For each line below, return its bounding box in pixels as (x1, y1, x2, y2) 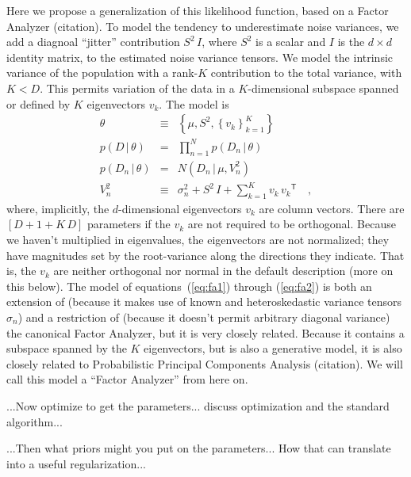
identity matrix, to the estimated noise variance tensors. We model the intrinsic (6, 48, 394, 65)
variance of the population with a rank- (6, 64, 198, 81)
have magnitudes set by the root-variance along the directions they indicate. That (6, 246, 405, 263)
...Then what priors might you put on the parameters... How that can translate (6, 440, 391, 456)
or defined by (6, 95, 71, 112)
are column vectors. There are (259, 200, 405, 216)
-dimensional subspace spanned (248, 79, 399, 96)
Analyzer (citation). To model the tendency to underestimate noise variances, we (6, 17, 399, 34)
